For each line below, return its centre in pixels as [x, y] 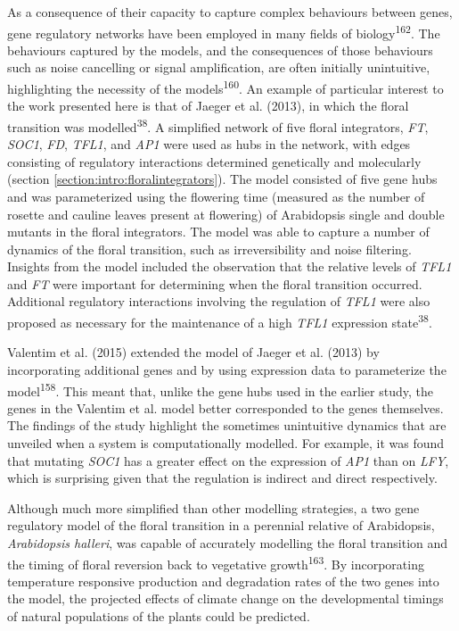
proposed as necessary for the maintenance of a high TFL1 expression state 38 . [220, 321]
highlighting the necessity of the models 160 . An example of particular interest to [225, 87]
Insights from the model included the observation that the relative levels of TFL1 [229, 266]
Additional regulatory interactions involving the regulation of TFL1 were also [219, 301]
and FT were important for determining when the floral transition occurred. [215, 283]
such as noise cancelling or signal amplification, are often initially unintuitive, [219, 67]
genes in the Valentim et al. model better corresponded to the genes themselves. [225, 407]
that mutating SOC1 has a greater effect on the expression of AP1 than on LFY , [228, 460]
